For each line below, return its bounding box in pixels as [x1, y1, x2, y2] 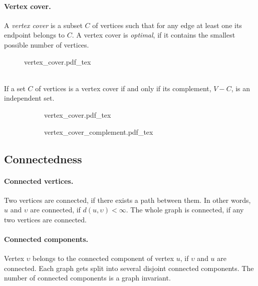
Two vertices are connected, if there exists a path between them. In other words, [4, 194, 251, 205]
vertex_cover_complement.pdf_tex [44, 126, 153, 137]
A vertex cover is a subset [4, 20, 83, 30]
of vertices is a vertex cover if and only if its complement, [35, 83, 211, 93]
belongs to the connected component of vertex [32, 253, 174, 263]
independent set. [4, 93, 55, 103]
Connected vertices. [4, 175, 74, 186]
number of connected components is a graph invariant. [4, 272, 171, 283]
